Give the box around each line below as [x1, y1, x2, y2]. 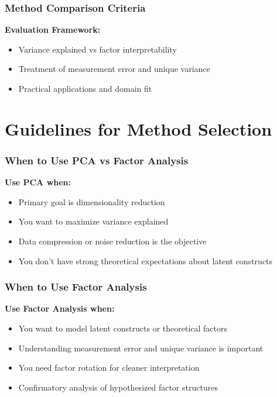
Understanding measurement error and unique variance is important [18, 341, 264, 354]
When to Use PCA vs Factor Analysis [5, 153, 189, 167]
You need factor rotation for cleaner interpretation [18, 361, 200, 374]
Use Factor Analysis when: [5, 302, 115, 315]
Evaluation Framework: [5, 23, 101, 36]
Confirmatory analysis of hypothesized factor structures [18, 381, 218, 393]
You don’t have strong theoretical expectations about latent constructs [18, 254, 273, 267]
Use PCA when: [5, 176, 71, 188]
